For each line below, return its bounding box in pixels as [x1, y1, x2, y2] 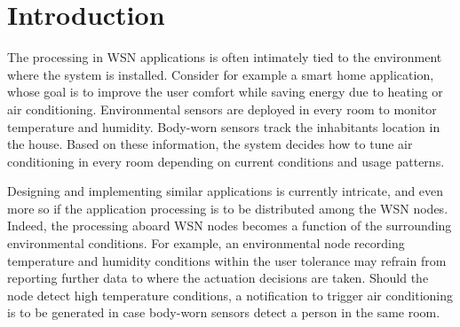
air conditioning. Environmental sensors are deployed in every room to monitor [7, 99, 437, 118]
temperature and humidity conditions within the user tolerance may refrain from [7, 251, 447, 269]
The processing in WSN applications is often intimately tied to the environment [7, 48, 442, 66]
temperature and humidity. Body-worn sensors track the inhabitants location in [7, 117, 440, 136]
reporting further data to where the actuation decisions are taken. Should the [7, 269, 429, 287]
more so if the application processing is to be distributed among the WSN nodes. [7, 199, 448, 217]
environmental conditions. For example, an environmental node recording [7, 234, 405, 253]
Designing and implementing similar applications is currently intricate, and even [7, 182, 444, 200]
